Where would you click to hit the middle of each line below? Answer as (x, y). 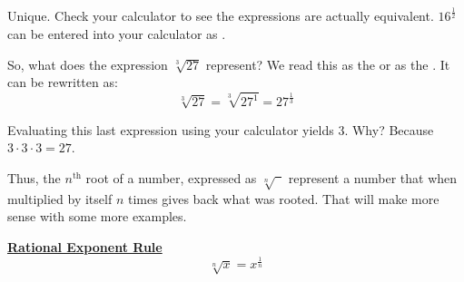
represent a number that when (373, 177)
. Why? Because (389, 129)
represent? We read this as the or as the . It (328, 64)
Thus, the (34, 177)
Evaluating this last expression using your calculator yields (171, 129)
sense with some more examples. (97, 216)
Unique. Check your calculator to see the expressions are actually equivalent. (221, 16)
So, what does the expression (88, 64)
